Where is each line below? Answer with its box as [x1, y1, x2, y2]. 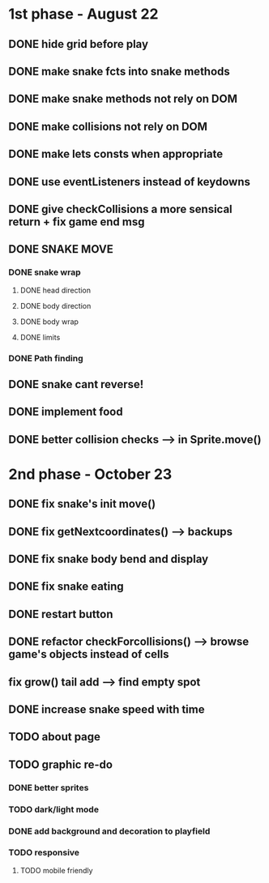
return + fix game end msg [8, 215, 145, 228]
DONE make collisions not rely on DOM [8, 119, 208, 134]
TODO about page [8, 730, 101, 744]
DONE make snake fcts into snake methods [8, 64, 231, 78]
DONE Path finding [8, 352, 83, 364]
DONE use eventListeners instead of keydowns [8, 175, 251, 189]
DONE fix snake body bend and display [8, 552, 209, 566]
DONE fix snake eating [8, 580, 124, 594]
